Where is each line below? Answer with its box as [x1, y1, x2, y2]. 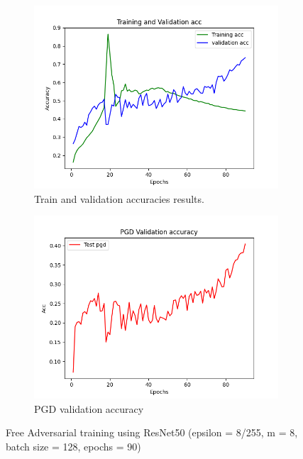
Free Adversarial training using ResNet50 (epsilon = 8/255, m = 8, [6, 425, 298, 440]
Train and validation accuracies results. [34, 191, 204, 206]
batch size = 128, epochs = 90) [6, 438, 141, 453]
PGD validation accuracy [34, 401, 144, 416]
